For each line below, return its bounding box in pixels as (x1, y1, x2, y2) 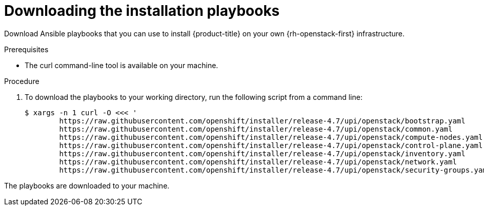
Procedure (4, 76, 39, 86)
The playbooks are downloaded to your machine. (4, 181, 170, 190)
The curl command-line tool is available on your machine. (25, 60, 218, 70)
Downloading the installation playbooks (4, 2, 280, 19)
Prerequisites (4, 45, 49, 54)
